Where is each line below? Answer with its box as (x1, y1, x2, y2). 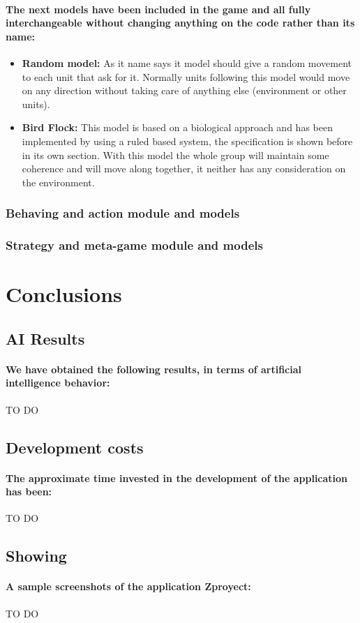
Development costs (6, 436, 144, 458)
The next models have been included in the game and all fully (6, 1, 311, 16)
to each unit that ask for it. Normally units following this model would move (22, 69, 350, 84)
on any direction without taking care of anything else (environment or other (22, 83, 347, 98)
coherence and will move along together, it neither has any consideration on (22, 161, 346, 176)
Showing (6, 545, 67, 566)
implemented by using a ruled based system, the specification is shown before (22, 133, 353, 148)
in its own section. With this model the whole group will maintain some (22, 147, 329, 162)
